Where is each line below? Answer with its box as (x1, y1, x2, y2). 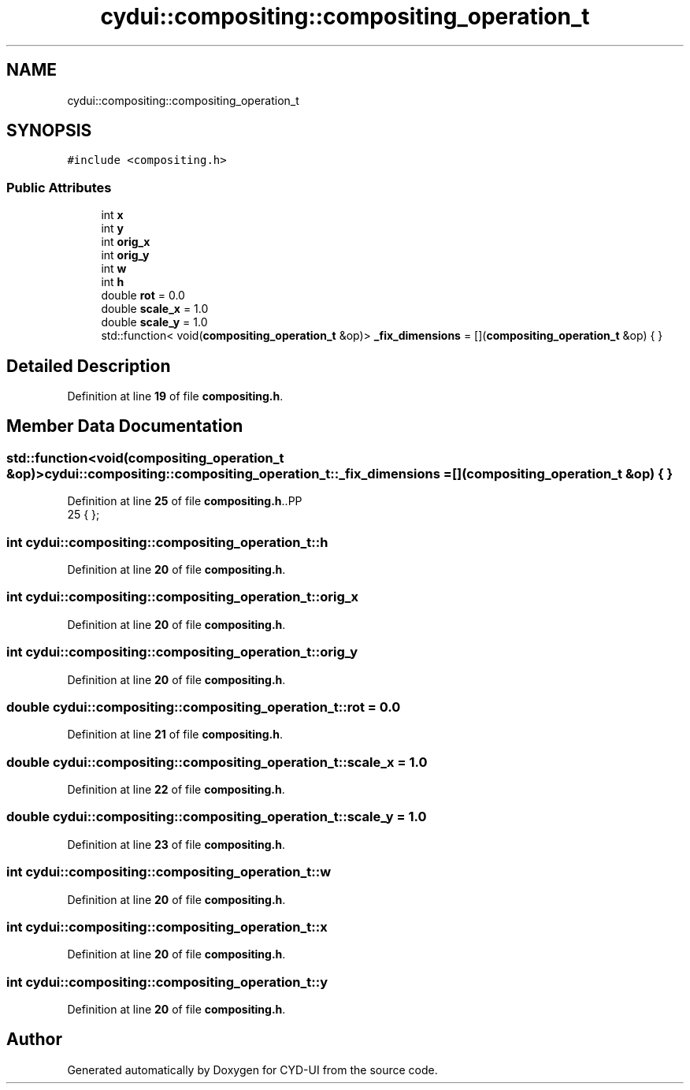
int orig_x (101, 235, 150, 249)
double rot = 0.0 (101, 288, 185, 303)
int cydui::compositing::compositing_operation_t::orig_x (6, 589, 359, 605)
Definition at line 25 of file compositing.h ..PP (67, 494, 302, 508)
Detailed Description (6, 355, 171, 376)
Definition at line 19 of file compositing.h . (67, 389, 284, 404)
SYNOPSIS (6, 121, 92, 141)
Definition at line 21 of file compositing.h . (67, 727, 283, 742)
